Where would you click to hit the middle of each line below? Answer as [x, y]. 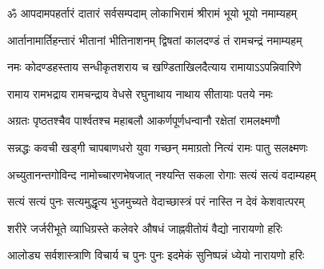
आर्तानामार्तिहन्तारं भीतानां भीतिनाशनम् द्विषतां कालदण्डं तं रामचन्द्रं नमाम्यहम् [155, 40]
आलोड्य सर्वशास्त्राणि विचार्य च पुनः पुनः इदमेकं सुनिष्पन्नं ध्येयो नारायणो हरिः [156, 255]
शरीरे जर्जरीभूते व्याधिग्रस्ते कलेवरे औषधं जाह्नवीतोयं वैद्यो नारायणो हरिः [145, 228]
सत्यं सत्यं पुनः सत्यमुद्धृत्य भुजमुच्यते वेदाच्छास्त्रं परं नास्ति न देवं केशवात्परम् [156, 201]
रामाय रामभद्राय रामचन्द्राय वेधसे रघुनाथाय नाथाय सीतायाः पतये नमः [140, 93]
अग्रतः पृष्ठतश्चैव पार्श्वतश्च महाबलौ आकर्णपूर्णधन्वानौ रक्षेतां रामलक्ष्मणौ [144, 120]
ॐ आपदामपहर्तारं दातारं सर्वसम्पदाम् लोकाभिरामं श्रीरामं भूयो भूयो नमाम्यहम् [152, 13]
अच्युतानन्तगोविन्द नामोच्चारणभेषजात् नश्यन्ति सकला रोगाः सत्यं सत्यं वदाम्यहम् [162, 174]
